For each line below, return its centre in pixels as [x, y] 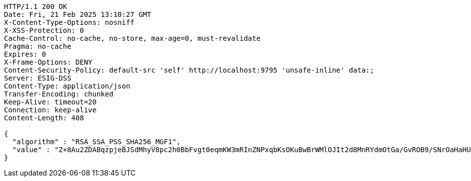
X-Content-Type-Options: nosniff [69, 22]
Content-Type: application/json [67, 86]
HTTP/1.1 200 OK [36, 6]
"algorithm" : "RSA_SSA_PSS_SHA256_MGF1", [97, 142]
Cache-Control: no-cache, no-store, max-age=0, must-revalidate [132, 38]
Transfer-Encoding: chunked [59, 94]
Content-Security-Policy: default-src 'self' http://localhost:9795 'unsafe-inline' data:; [189, 70]
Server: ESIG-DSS [38, 78]
